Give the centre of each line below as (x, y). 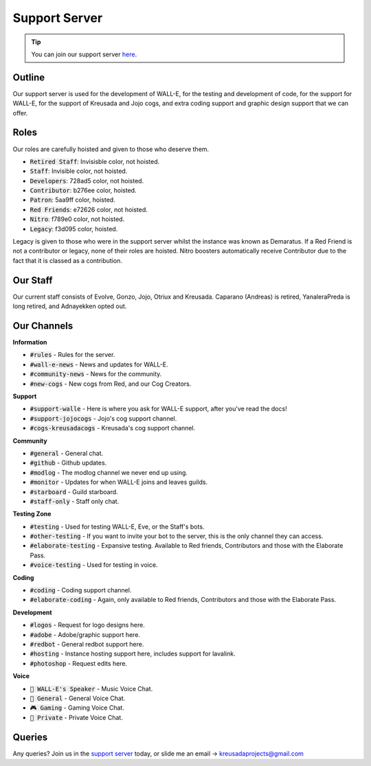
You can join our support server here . (84, 54)
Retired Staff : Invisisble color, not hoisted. (95, 161)
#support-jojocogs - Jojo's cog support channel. (103, 418)
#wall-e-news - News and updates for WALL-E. (99, 364)
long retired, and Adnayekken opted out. (70, 306)
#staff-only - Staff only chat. (75, 501)
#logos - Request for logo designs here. (88, 625)
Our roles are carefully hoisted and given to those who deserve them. (111, 149)
